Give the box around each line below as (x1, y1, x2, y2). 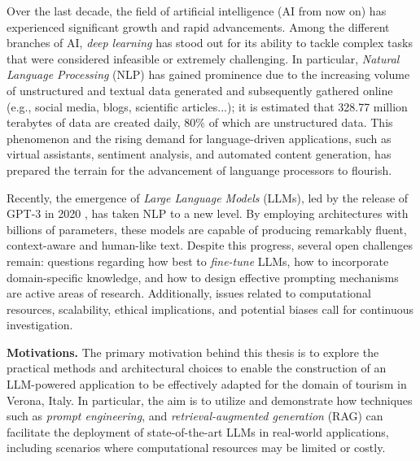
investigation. (7, 316, 73, 333)
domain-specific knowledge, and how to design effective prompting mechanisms (7, 268, 399, 285)
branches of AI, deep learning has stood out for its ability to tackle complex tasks (7, 34, 413, 51)
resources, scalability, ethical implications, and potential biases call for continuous (7, 300, 414, 317)
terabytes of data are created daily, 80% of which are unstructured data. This (7, 114, 393, 131)
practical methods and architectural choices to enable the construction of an (7, 359, 387, 376)
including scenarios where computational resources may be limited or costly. (7, 439, 386, 456)
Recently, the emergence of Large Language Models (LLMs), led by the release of (7, 189, 409, 206)
